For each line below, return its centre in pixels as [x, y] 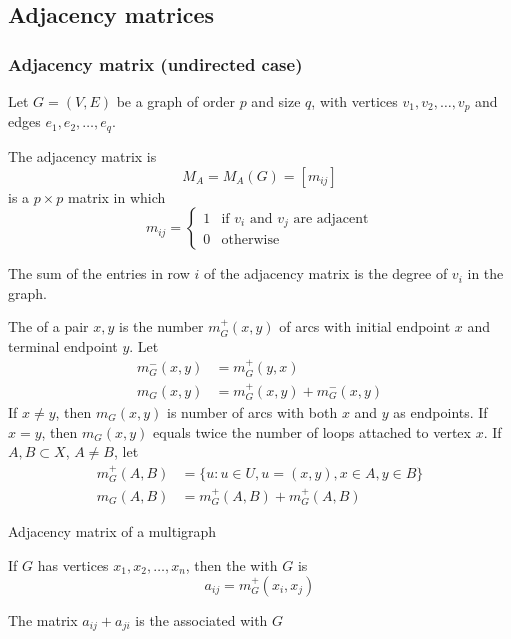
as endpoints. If [440, 412]
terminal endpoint [63, 345]
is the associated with [201, 619]
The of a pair [48, 326]
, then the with [231, 564]
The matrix [43, 619]
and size [276, 101]
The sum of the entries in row [99, 273]
